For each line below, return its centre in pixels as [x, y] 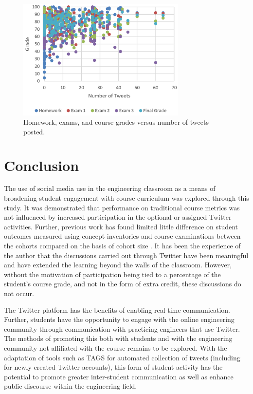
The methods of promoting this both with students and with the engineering [118, 338]
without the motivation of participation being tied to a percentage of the [112, 274]
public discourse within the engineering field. [71, 386]
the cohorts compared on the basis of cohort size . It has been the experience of [122, 246]
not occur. [19, 293]
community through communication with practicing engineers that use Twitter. [122, 328]
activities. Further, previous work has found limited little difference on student [121, 226]
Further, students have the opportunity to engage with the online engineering [119, 319]
